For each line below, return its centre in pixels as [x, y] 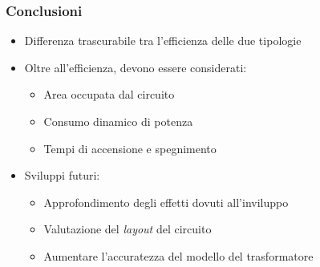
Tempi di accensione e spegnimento [130, 148]
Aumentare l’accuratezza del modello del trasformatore [178, 255]
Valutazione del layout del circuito [128, 229]
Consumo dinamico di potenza [118, 121]
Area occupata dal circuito [109, 94]
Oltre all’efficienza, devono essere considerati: [136, 67]
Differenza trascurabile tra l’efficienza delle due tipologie [163, 40]
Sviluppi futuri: [62, 175]
